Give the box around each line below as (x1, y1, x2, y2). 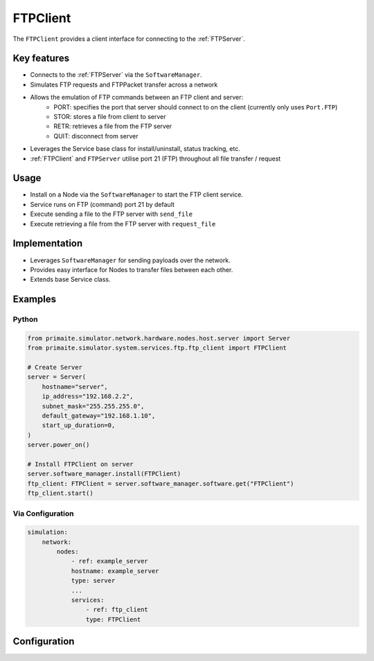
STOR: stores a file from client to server (53, 113, 166, 121)
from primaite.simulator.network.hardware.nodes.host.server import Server (27, 334, 291, 342)
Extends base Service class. (30, 275, 111, 284)
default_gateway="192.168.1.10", (42, 412, 156, 420)
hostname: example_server (71, 567, 159, 574)
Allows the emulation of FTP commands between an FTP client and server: (30, 93, 244, 102)
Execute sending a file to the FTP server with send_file (30, 210, 193, 218)
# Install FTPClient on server (27, 460, 134, 468)
